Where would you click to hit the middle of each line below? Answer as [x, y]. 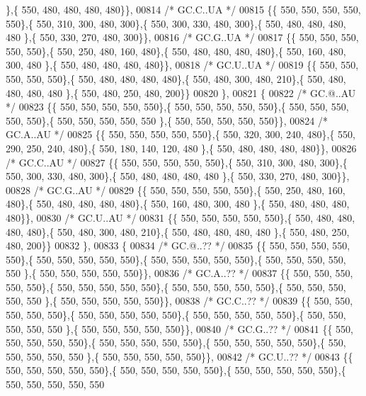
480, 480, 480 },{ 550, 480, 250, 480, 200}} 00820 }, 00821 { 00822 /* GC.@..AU [181, 92]
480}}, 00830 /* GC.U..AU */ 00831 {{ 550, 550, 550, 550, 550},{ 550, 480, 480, [181, 217]
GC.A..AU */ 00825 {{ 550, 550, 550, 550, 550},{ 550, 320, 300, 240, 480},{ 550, [181, 134]
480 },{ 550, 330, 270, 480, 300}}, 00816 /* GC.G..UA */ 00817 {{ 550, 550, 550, [182, 37]
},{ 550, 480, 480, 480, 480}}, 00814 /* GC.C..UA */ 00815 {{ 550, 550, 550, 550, [183, 9]
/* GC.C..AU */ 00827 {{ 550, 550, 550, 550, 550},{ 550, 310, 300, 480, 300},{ [177, 162]
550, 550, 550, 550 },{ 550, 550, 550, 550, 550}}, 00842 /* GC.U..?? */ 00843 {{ [179, 356]
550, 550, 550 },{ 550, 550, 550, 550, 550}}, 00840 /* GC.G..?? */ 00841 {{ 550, [179, 328]
